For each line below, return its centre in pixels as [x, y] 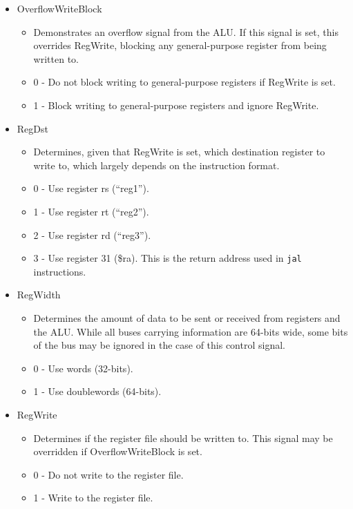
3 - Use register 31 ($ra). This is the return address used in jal [168, 258]
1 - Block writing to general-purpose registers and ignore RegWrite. [176, 105]
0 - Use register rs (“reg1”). [91, 188]
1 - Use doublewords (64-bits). [97, 391]
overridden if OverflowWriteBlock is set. [118, 451]
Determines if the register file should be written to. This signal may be [183, 438]
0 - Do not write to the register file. [108, 474]
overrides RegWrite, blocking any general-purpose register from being [180, 45]
